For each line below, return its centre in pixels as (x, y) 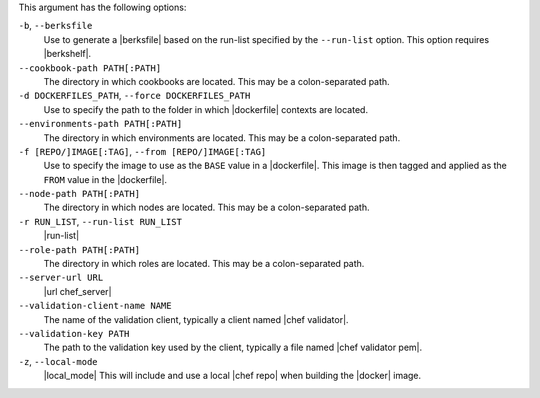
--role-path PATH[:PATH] (79, 249)
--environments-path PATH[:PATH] (100, 124)
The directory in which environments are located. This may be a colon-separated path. (222, 137)
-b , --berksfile (55, 26)
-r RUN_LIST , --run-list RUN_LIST (100, 221)
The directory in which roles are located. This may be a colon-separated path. (204, 264)
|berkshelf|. (67, 54)
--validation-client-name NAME (95, 306)
